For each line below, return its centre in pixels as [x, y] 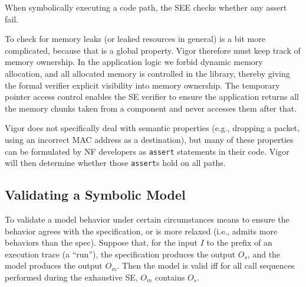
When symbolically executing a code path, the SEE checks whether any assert [146, 7]
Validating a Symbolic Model [95, 195]
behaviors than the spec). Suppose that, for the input [101, 242]
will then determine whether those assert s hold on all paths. [115, 163]
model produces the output [54, 265]
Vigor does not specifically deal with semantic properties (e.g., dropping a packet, [152, 128]
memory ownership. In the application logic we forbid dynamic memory [134, 62]
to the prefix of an [239, 242]
